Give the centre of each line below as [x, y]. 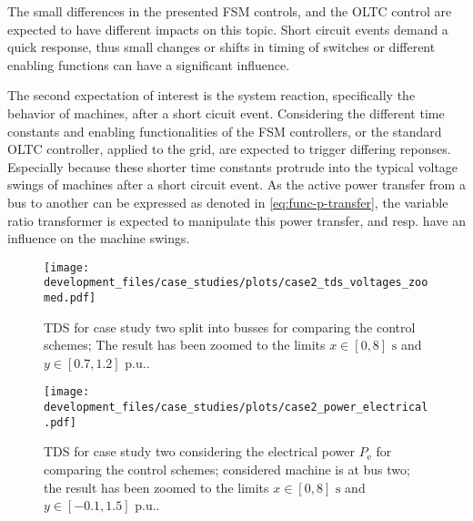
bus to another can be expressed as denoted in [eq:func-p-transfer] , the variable [228, 202]
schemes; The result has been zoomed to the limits [185, 345]
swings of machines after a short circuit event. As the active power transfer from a [236, 184]
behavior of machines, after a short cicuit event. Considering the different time [226, 112]
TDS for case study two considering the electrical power [199, 451]
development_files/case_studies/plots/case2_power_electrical [236, 408]
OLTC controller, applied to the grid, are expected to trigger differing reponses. [229, 149]
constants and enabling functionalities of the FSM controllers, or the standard [225, 131]
